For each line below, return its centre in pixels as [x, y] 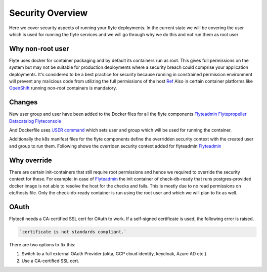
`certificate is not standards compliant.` [73, 232]
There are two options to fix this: [42, 244]
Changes [23, 102]
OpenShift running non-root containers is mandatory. [63, 88]
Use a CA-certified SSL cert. [50, 261]
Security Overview [48, 13]
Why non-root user [39, 49]
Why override [31, 160]
